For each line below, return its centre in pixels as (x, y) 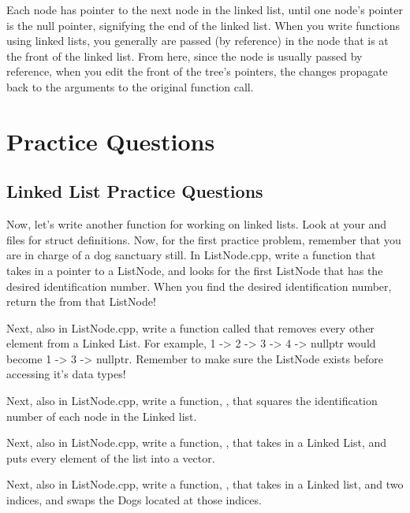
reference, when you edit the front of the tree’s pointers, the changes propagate (197, 71)
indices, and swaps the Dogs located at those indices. (134, 500)
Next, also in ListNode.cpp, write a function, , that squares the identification (192, 401)
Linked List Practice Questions (135, 191)
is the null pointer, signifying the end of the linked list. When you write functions (203, 25)
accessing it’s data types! (66, 374)
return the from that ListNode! (81, 301)
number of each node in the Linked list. (102, 416)
